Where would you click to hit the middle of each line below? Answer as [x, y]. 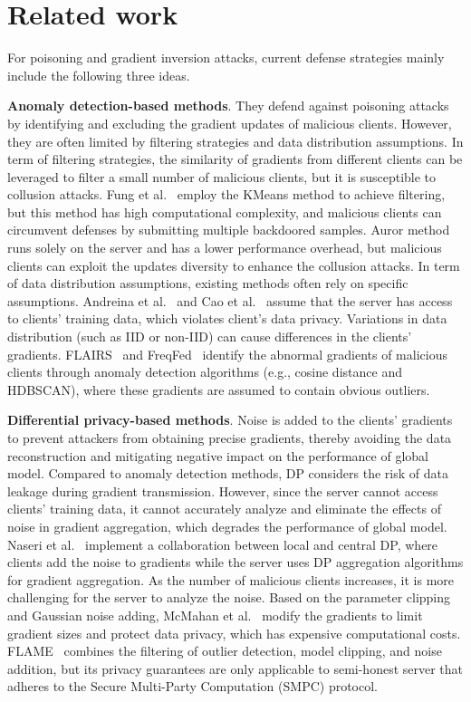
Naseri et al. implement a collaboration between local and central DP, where [223, 544]
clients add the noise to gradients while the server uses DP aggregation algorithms [235, 562]
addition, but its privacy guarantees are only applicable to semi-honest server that [235, 668]
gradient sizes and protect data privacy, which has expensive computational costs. [234, 633]
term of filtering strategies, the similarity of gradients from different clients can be [235, 159]
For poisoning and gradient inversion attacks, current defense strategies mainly [226, 58]
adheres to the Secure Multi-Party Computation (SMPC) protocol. [192, 686]
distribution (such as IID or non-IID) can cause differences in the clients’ [210, 337]
